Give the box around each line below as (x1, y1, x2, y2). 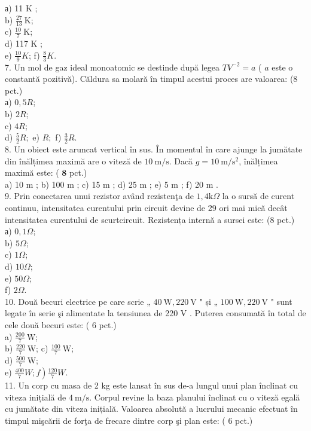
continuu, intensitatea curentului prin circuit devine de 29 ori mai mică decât (5, 201, 288, 214)
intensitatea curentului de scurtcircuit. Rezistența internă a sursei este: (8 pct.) (5, 213, 295, 225)
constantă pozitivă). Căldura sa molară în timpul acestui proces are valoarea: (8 (5, 72, 298, 85)
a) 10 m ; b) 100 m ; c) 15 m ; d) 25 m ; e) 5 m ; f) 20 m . (5, 178, 218, 190)
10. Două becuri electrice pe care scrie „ (5, 295, 151, 307)
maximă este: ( (5, 166, 59, 179)
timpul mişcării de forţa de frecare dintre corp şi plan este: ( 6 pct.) (5, 414, 253, 426)
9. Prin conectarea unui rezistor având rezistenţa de (5, 189, 194, 202)
